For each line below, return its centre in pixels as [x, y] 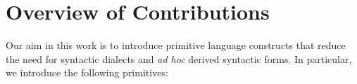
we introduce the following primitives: [87, 72]
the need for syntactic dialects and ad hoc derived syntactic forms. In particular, [179, 58]
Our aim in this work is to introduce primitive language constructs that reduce [176, 45]
